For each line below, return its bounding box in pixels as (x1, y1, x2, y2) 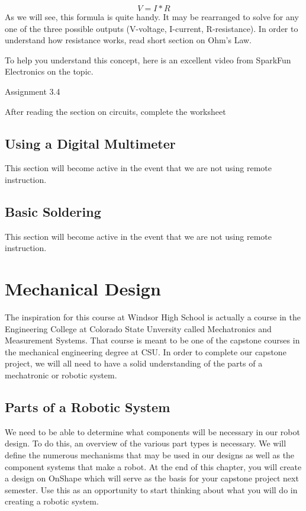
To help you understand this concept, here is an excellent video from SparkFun (5, 53, 291, 66)
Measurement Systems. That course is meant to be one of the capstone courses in (5, 334, 300, 346)
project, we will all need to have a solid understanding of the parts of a (5, 357, 263, 369)
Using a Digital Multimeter (5, 134, 176, 152)
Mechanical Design (5, 277, 161, 301)
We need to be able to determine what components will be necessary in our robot (5, 425, 300, 438)
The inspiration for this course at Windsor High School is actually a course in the (5, 311, 301, 323)
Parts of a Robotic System (5, 398, 170, 416)
